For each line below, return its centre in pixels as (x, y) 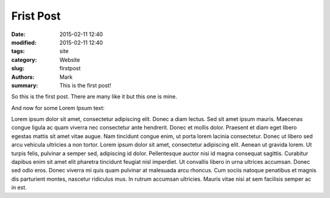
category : (24, 60)
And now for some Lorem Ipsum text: (58, 108)
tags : (18, 51)
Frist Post (36, 16)
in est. (19, 188)
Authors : (23, 77)
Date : (18, 34)
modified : (24, 42)
